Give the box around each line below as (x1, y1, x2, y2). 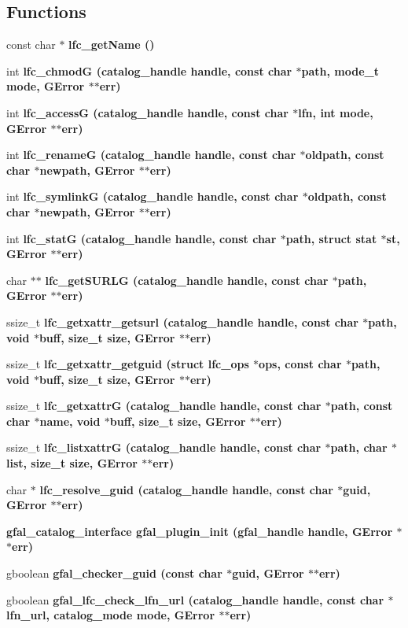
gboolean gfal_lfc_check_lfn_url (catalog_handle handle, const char (6, 591, 384, 608)
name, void (39, 412, 101, 429)
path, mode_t (301, 62, 379, 79)
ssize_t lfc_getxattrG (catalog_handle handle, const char (6, 397, 322, 414)
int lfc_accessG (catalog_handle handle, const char (6, 104, 289, 120)
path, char (330, 439, 388, 456)
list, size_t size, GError (6, 455, 138, 471)
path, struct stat (285, 230, 377, 246)
